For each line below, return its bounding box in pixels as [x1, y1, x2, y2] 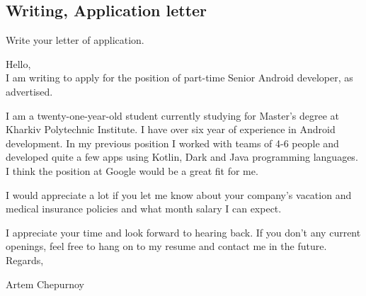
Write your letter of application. [6, 33, 144, 47]
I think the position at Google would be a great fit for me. [6, 163, 258, 178]
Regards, [6, 252, 44, 267]
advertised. [6, 84, 53, 98]
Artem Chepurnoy [6, 276, 84, 291]
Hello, [6, 56, 31, 71]
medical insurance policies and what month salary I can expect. [6, 201, 282, 216]
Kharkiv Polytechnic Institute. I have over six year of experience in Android [6, 122, 336, 137]
